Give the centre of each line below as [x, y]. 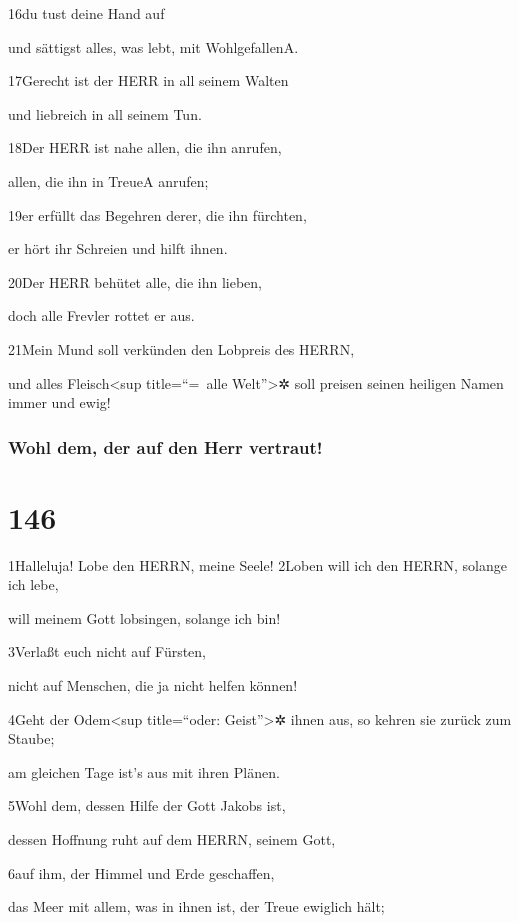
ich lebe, [33, 584]
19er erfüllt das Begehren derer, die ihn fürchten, [157, 214]
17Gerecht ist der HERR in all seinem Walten [148, 80]
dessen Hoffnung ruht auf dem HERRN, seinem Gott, [172, 839]
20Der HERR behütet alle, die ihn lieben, [135, 281]
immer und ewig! [59, 402]
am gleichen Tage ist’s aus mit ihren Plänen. [144, 771]
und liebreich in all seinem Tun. [105, 113]
